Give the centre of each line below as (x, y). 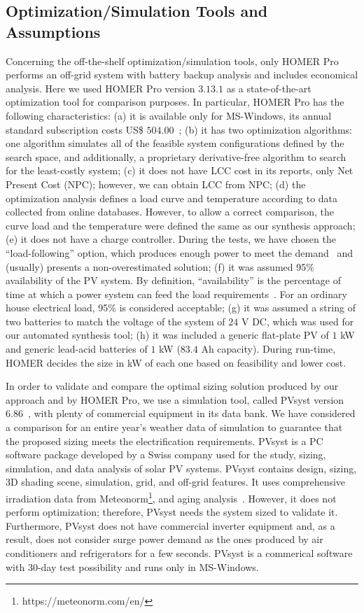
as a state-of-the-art (269, 88)
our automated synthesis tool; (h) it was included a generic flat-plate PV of (167, 335)
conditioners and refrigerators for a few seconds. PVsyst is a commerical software (179, 553)
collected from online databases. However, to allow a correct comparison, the (170, 212)
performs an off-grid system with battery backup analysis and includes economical (182, 75)
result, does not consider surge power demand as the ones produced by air (164, 539)
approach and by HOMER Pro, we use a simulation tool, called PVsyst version (175, 399)
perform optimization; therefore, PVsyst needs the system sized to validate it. (172, 512)
